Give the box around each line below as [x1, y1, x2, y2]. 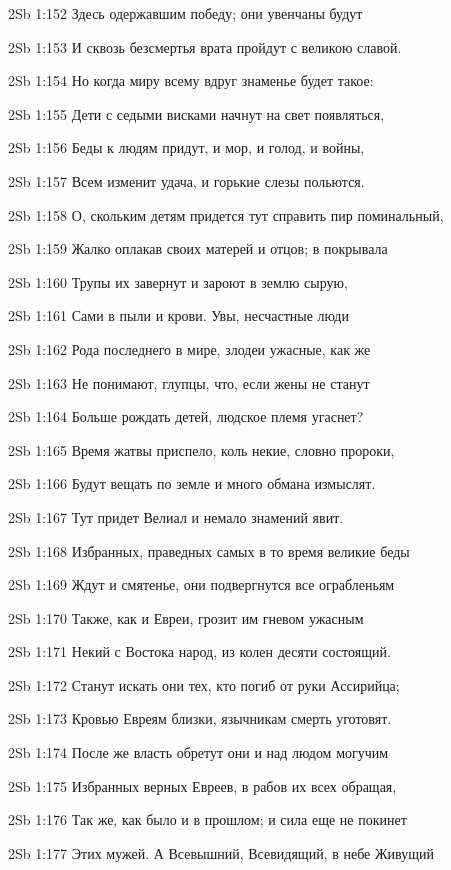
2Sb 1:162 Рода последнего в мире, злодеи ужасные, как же [8, 338, 371, 359]
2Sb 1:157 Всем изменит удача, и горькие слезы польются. [8, 170, 365, 191]
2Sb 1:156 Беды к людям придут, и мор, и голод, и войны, [8, 137, 365, 158]
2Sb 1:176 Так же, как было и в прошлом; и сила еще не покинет [8, 809, 407, 830]
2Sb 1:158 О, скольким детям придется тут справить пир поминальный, [8, 204, 444, 225]
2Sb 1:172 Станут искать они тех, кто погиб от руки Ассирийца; [8, 674, 400, 695]
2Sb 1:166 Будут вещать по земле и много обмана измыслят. [8, 473, 376, 494]
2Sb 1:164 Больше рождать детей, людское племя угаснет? [8, 406, 364, 427]
